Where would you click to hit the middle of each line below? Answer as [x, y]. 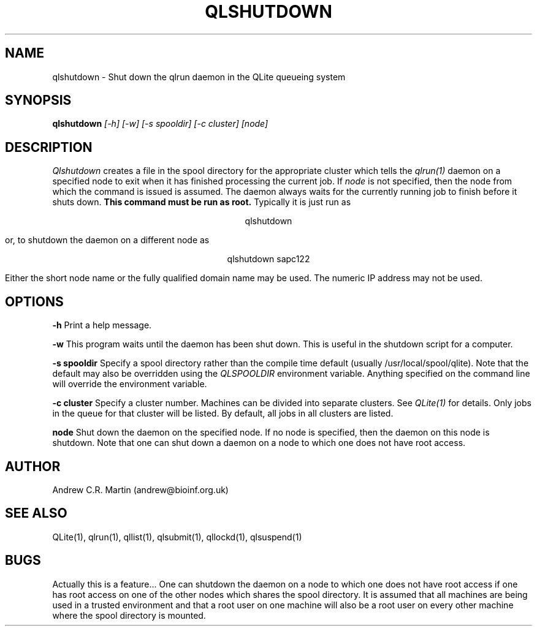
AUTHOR [33, 466]
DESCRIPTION [49, 147]
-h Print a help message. [102, 325]
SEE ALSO [36, 513]
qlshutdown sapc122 [268, 259]
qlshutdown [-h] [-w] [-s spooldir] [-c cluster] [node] [160, 124]
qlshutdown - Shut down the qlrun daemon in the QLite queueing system [199, 77]
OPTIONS [34, 301]
